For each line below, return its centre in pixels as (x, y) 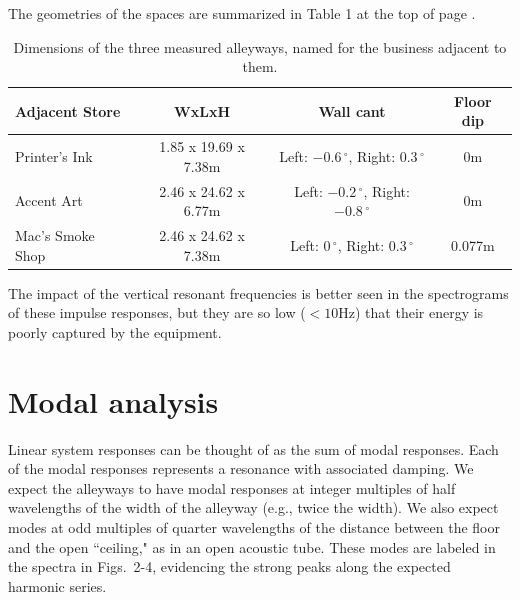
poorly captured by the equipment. (115, 331)
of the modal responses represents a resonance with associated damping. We (241, 468)
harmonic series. (57, 585)
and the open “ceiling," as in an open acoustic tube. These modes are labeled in (252, 546)
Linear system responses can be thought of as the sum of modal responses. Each (253, 448)
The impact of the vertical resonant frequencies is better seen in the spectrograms (258, 292)
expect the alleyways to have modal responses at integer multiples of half (232, 487)
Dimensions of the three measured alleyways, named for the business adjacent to (260, 46)
